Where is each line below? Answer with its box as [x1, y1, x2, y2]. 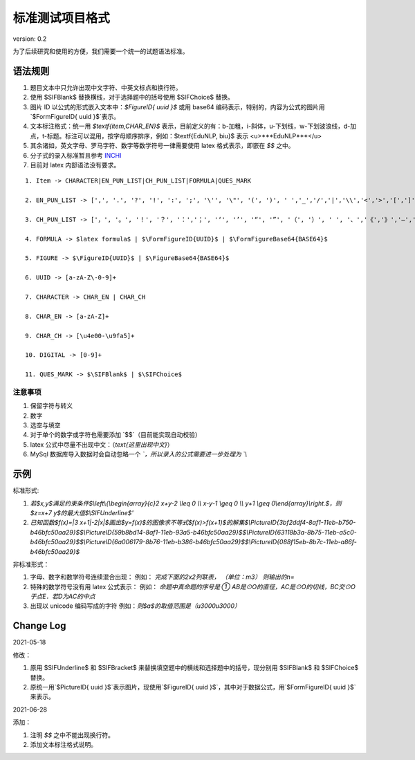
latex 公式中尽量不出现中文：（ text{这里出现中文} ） [30, 440, 174, 449]
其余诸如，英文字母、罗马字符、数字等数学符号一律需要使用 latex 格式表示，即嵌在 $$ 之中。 [30, 142, 295, 150]
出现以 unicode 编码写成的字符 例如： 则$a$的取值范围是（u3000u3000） [30, 602, 241, 610]
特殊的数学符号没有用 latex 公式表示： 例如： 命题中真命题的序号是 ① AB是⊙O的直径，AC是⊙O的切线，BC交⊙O [30, 582, 356, 591]
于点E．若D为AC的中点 [30, 592, 95, 601]
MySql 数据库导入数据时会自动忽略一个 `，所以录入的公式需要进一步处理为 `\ [30, 450, 248, 458]
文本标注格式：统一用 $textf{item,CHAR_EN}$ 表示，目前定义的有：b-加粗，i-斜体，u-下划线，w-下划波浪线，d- [30, 122, 351, 131]
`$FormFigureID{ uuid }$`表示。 [30, 113, 120, 121]
